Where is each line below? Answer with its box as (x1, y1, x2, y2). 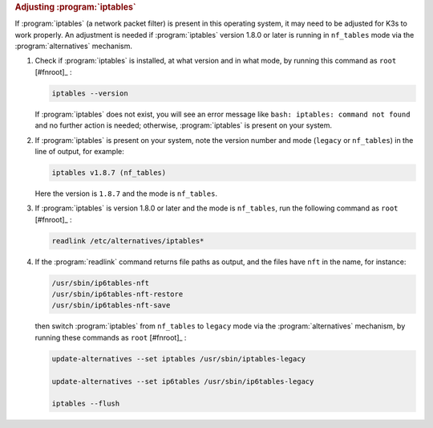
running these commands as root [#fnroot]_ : (34, 332, 187, 342)
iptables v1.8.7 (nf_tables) (51, 168, 167, 177)
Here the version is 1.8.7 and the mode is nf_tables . (34, 189, 218, 198)
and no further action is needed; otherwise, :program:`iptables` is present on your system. (34, 120, 333, 130)
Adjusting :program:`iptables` (14, 2, 136, 12)
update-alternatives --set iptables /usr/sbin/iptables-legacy (51, 354, 306, 363)
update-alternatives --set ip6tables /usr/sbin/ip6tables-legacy (51, 377, 314, 385)
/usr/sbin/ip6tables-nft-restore (51, 290, 184, 299)
